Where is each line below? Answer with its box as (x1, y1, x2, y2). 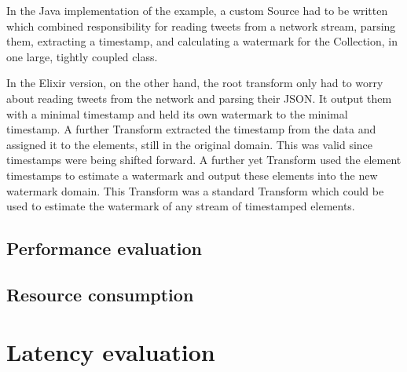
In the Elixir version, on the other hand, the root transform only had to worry (6, 75, 383, 91)
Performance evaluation (6, 236, 203, 261)
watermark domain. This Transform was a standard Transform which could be (6, 182, 384, 199)
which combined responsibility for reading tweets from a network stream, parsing (6, 17, 396, 34)
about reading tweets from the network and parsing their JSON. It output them (6, 89, 392, 106)
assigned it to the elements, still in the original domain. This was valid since (6, 136, 373, 152)
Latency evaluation (6, 336, 215, 368)
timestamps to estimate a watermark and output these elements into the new (6, 166, 378, 183)
